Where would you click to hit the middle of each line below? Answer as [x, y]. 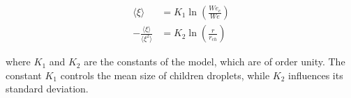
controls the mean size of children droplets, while [165, 75]
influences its [316, 75]
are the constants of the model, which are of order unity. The [215, 62]
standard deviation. [47, 89]
